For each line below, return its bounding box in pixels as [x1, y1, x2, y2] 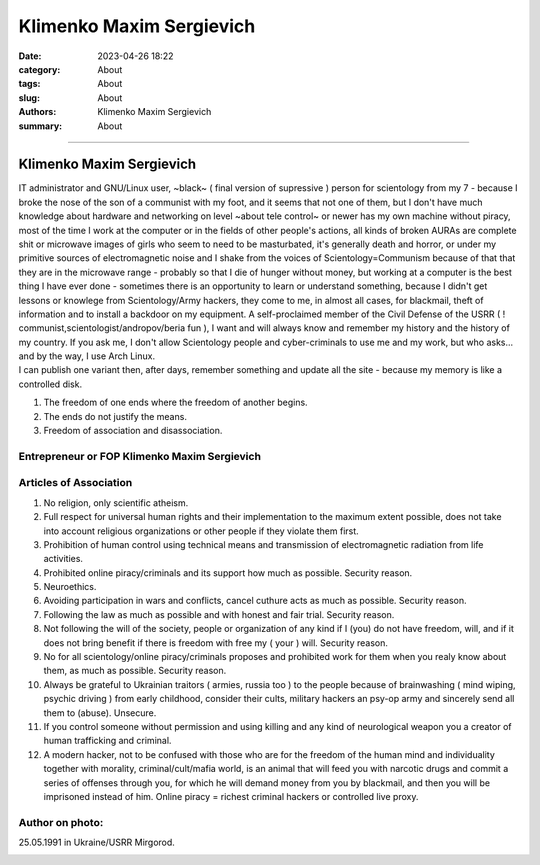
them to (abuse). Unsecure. [43, 706, 157, 719]
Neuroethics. [43, 581, 97, 593]
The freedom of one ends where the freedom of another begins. [43, 396, 309, 409]
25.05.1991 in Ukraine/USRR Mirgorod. [18, 836, 175, 849]
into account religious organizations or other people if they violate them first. [43, 525, 359, 537]
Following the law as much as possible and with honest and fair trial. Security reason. [43, 608, 395, 620]
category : [18, 63, 61, 75]
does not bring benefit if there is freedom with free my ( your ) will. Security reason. [43, 636, 389, 649]
